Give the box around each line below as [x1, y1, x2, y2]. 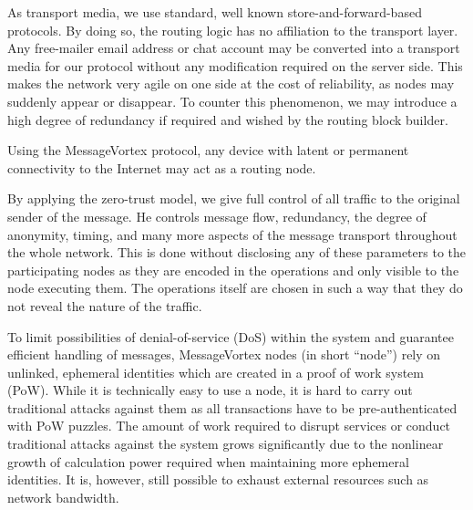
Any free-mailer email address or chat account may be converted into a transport [7, 38, 460, 57]
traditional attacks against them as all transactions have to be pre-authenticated [7, 398, 458, 417]
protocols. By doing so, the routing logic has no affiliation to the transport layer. [7, 20, 458, 39]
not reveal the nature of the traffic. [7, 296, 202, 315]
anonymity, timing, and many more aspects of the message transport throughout [7, 224, 458, 244]
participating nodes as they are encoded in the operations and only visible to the [7, 260, 459, 279]
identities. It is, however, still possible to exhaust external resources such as [7, 470, 429, 489]
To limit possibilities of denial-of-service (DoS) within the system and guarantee [7, 327, 454, 346]
